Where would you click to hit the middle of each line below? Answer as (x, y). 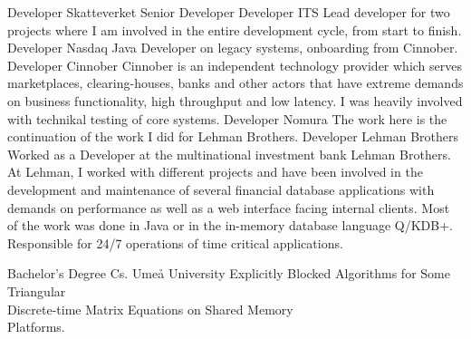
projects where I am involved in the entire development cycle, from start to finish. (235, 29)
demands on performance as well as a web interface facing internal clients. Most (229, 207)
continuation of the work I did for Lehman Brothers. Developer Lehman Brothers (233, 136)
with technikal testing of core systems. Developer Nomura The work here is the (227, 118)
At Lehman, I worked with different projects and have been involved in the (215, 172)
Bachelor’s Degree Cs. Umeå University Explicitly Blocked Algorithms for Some (229, 273)
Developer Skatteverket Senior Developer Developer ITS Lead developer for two (229, 12)
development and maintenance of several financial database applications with (221, 189)
